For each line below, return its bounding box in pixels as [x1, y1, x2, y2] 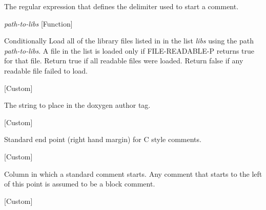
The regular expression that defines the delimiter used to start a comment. [4, 1, 239, 11]
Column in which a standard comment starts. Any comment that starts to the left [4, 168, 262, 179]
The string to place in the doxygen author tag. [4, 100, 151, 110]
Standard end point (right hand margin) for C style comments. [4, 134, 201, 145]
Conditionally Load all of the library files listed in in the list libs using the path [4, 35, 254, 46]
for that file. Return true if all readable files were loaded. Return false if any [4, 55, 243, 66]
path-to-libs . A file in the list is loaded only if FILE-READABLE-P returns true [4, 45, 255, 56]
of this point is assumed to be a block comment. [4, 178, 155, 189]
